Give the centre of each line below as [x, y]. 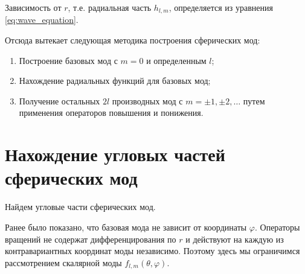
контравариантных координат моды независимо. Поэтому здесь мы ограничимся [152, 251]
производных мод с [147, 100]
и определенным [176, 60]
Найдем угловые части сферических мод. [80, 207]
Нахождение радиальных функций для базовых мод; [115, 81]
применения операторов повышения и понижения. [111, 113]
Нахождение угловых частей [115, 154]
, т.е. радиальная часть [110, 7]
